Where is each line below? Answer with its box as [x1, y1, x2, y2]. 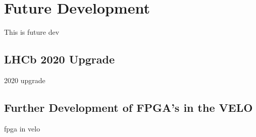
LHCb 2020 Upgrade [4, 51, 115, 67]
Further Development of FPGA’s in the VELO [4, 99, 253, 115]
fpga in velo [4, 123, 40, 133]
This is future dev [4, 27, 60, 37]
